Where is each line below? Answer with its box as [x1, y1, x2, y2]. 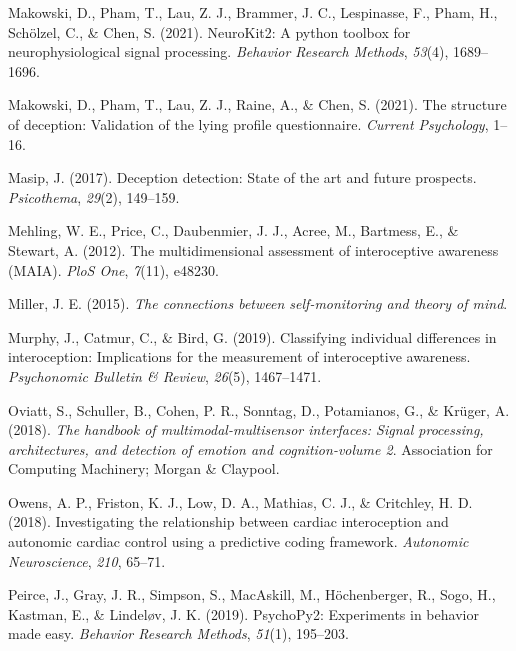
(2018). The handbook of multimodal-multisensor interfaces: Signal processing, [8, 419, 484, 440]
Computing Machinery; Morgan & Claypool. [8, 458, 280, 479]
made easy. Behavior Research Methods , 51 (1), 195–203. [8, 623, 349, 644]
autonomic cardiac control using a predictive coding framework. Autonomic [8, 531, 469, 552]
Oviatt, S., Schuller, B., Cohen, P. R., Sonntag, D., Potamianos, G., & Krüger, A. [8, 399, 510, 420]
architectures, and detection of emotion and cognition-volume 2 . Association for [8, 438, 493, 459]
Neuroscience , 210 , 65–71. [8, 550, 166, 571]
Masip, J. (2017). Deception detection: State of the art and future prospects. [8, 167, 477, 188]
